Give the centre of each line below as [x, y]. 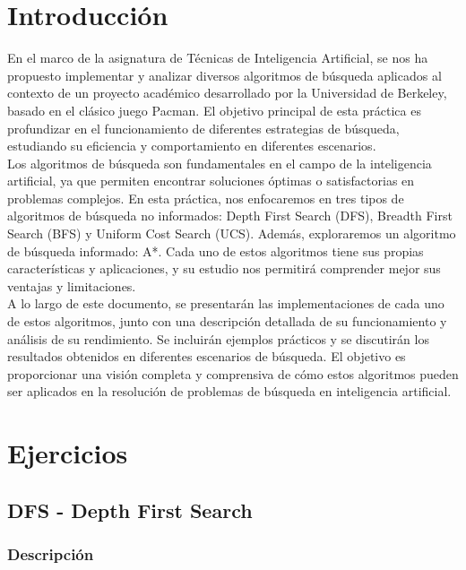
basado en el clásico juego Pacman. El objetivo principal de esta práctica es [214, 110]
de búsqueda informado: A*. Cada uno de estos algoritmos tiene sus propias [216, 250]
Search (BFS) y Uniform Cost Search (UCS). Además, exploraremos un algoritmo [232, 233]
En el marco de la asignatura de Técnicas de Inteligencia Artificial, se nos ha [218, 58]
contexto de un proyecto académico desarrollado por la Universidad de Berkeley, [227, 93]
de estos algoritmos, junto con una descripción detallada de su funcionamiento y [227, 321]
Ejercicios [68, 453]
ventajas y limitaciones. [72, 285]
